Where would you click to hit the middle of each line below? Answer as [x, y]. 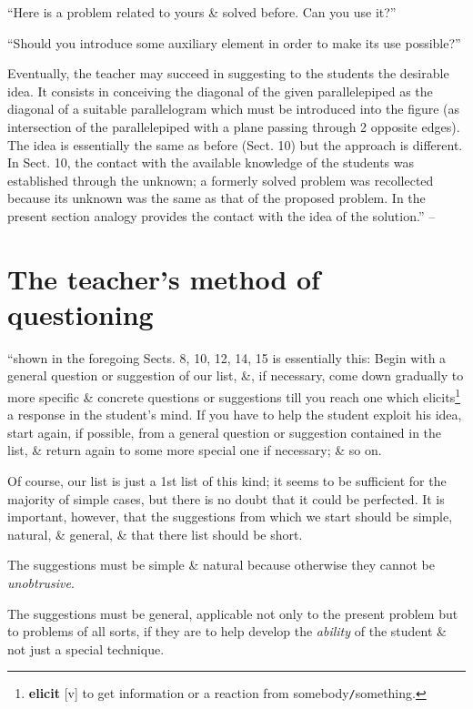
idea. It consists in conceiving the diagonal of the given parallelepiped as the [220, 91]
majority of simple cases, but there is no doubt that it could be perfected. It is [226, 498]
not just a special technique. [86, 648]
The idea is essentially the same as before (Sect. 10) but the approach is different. [235, 144]
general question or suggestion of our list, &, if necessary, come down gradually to [236, 375]
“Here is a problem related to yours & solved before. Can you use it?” [202, 12]
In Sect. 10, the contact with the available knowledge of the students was [211, 162]
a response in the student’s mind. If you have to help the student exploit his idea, [235, 415]
